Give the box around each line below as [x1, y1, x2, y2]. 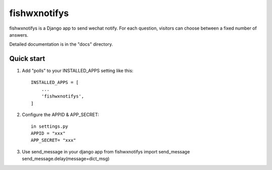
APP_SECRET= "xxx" [31, 137, 77, 143]
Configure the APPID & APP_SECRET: [22, 112, 99, 118]
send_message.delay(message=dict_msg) [22, 156, 110, 162]
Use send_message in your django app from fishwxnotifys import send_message [22, 148, 190, 154]
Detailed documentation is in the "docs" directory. [9, 41, 113, 47]
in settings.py [31, 123, 69, 129]
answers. [9, 32, 29, 38]
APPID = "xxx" [31, 130, 65, 136]
